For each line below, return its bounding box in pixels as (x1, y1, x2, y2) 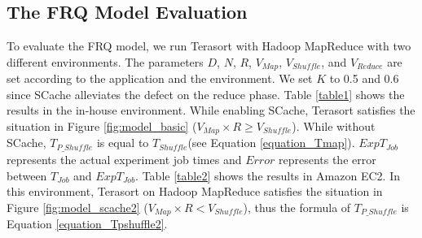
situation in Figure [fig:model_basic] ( (7, 118, 197, 135)
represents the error (278, 150, 376, 167)
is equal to (96, 134, 149, 151)
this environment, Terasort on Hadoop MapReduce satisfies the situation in (7, 183, 383, 200)
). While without (292, 118, 376, 135)
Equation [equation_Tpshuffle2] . (7, 215, 168, 232)
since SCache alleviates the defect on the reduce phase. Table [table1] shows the (7, 85, 405, 102)
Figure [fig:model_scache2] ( (7, 198, 148, 215)
